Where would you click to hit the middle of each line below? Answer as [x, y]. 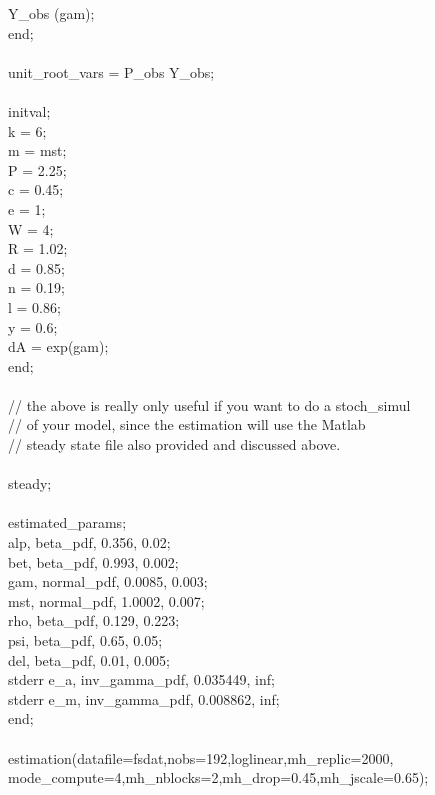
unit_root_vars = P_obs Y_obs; [111, 71]
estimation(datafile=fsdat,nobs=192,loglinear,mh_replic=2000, [201, 757]
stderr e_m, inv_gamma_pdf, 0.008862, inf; [144, 698]
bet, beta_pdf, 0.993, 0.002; [93, 561]
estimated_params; [67, 522]
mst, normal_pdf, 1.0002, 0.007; [106, 600]
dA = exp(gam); [58, 346]
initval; [29, 110]
